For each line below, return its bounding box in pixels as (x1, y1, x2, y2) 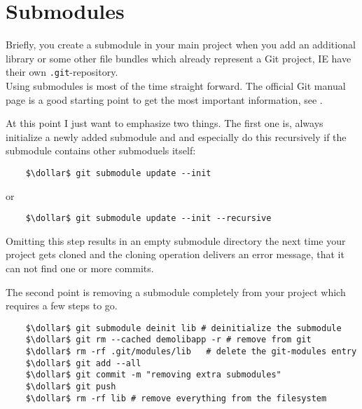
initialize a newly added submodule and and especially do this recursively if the (6, 129, 347, 144)
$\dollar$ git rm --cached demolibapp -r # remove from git (25, 335, 312, 345)
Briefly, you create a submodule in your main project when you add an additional (6, 37, 356, 52)
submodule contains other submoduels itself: (6, 143, 196, 158)
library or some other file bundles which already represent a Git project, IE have (6, 51, 351, 65)
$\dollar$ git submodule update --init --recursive (25, 213, 272, 224)
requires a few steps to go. (6, 298, 118, 313)
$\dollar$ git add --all (25, 358, 141, 368)
